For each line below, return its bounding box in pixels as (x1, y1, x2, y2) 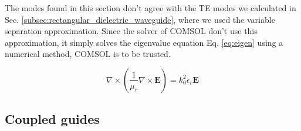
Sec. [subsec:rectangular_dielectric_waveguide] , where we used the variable (5, 13, 275, 25)
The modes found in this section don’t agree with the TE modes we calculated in (5, 2, 296, 14)
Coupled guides (5, 110, 100, 128)
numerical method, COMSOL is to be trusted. (5, 48, 171, 60)
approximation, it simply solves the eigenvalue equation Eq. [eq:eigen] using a (5, 36, 283, 48)
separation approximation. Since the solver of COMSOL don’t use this (5, 25, 258, 37)
